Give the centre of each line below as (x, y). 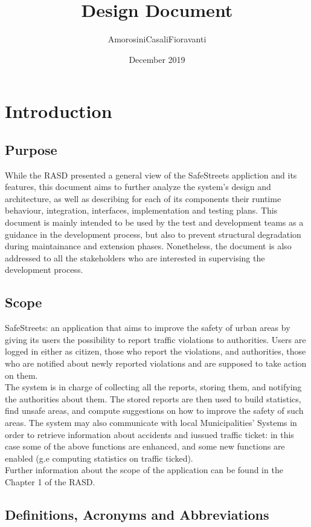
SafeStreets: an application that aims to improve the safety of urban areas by (148, 328)
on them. (21, 375)
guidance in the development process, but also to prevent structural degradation (153, 234)
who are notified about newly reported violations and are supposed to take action (156, 363)
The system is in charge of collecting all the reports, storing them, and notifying (153, 387)
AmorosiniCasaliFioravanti (157, 39)
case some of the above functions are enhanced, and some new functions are (145, 446)
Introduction (59, 111)
